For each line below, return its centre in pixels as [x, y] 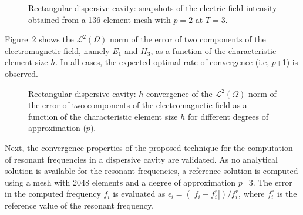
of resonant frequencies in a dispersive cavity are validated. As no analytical [141, 159]
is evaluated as [139, 194]
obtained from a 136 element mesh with [100, 19]
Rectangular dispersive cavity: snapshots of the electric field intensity [153, 8]
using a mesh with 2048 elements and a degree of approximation [120, 182]
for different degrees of [228, 116]
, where [252, 194]
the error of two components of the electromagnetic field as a [138, 105]
